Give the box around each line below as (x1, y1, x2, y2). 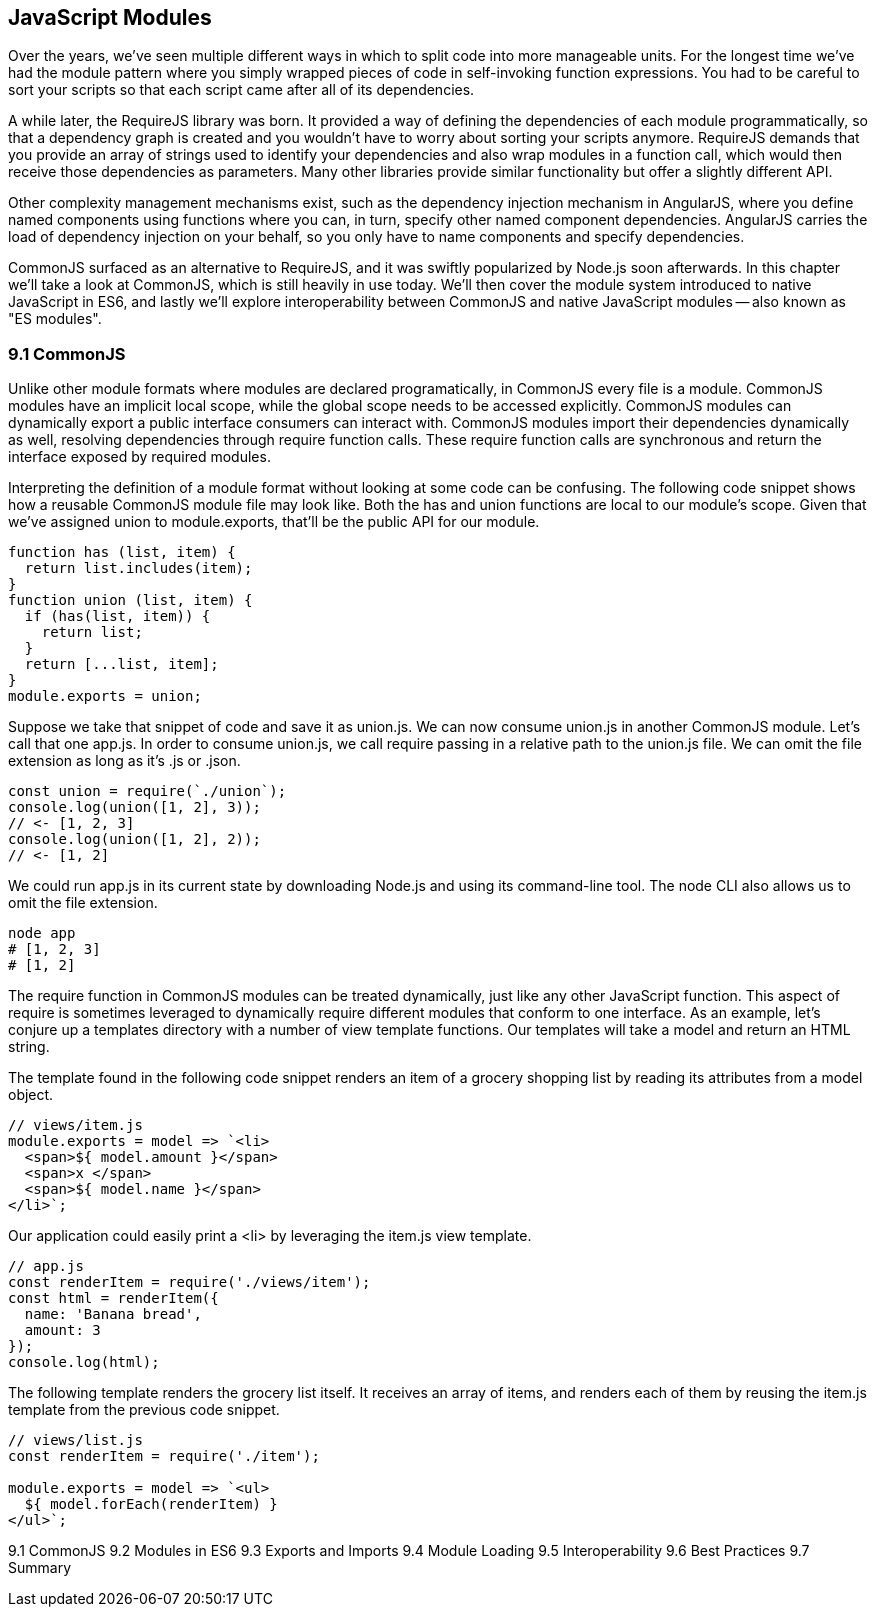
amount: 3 (24, 1322, 101, 1339)
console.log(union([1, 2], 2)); (8, 831, 261, 848)
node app (8, 925, 76, 942)
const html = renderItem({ (8, 1290, 219, 1307)
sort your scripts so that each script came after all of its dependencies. (8, 81, 475, 99)
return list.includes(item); (24, 560, 253, 577)
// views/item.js (8, 1117, 143, 1134)
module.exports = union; (8, 688, 202, 705)
